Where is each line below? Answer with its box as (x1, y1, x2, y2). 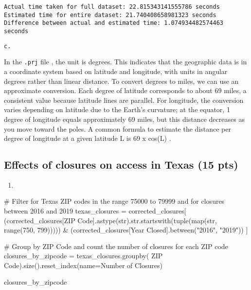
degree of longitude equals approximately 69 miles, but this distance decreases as (4, 114, 245, 124)
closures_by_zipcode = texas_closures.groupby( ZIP (4, 251, 163, 261)
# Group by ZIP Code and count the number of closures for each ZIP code (4, 241, 228, 251)
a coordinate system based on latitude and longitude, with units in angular (4, 66, 228, 76)
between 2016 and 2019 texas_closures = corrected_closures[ (4, 206, 186, 216)
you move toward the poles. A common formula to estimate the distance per (4, 123, 231, 134)
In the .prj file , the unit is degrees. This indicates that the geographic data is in (4, 57, 247, 67)
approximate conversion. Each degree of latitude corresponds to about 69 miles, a (4, 85, 247, 96)
